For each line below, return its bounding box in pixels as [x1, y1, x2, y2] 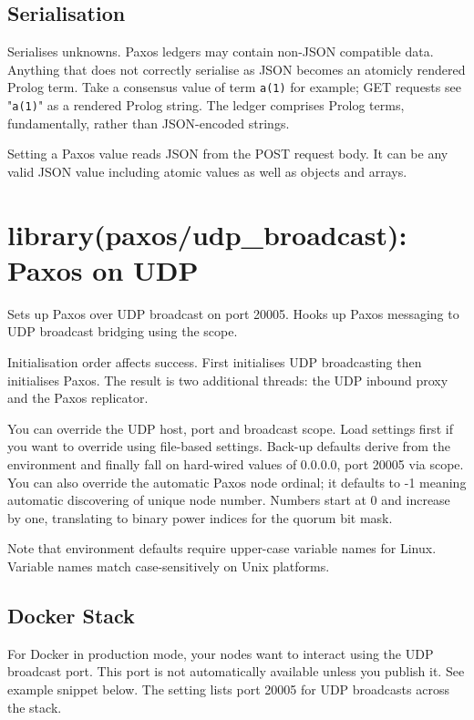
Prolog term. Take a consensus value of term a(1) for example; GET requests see [7, 77, 461, 97]
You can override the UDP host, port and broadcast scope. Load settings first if [7, 418, 453, 437]
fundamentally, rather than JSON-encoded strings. [7, 113, 290, 132]
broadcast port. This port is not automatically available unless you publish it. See [7, 662, 465, 681]
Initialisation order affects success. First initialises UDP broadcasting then [7, 352, 422, 371]
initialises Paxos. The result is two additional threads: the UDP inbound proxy [7, 370, 448, 389]
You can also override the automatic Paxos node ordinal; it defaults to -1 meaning [7, 472, 467, 491]
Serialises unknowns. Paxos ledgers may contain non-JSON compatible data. [7, 42, 434, 61]
